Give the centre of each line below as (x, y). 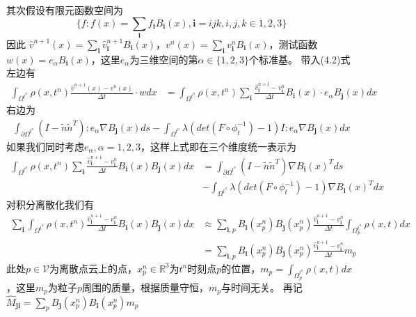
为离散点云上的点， (94, 268)
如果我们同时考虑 (45, 146)
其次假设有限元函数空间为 (65, 10)
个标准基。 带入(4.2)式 (299, 59)
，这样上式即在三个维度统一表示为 (218, 146)
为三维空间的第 (164, 59)
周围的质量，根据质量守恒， (146, 287)
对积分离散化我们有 (50, 204)
